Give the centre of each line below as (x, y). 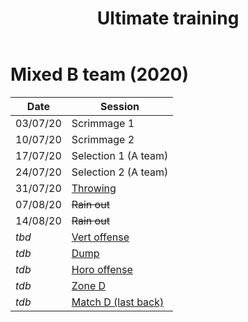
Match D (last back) (118, 302)
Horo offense (102, 269)
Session (119, 106)
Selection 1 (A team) (120, 155)
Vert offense (100, 237)
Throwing (94, 188)
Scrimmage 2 (103, 139)
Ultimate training (168, 18)
